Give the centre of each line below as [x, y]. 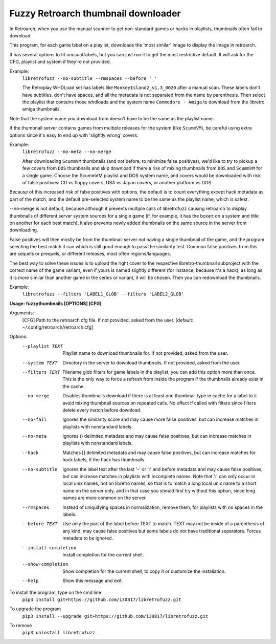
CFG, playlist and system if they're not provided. [60, 62]
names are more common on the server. [105, 498]
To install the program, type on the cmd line [55, 592]
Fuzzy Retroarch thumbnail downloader [95, 13]
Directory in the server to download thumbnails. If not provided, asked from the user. [152, 362]
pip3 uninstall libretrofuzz [59, 633]
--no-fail [34, 420]
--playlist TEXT [43, 346]
